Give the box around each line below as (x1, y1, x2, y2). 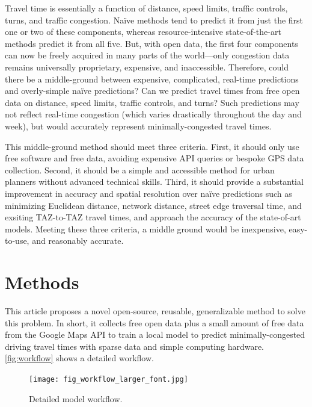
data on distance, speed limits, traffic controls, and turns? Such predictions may (5, 96, 299, 108)
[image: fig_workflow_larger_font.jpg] (29, 374, 188, 384)
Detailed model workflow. (29, 392, 123, 405)
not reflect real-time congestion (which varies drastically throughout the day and (5, 108, 302, 120)
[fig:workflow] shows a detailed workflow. (5, 352, 154, 364)
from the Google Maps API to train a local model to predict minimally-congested (5, 328, 305, 341)
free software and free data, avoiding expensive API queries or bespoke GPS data (5, 152, 304, 164)
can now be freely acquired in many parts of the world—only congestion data (5, 49, 290, 61)
